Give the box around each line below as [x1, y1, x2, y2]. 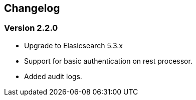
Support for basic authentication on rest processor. [24, 56, 192, 65]
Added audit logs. [24, 72, 82, 81]
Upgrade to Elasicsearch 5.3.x [24, 41, 123, 50]
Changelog [4, 2, 60, 14]
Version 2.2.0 [4, 23, 58, 33]
